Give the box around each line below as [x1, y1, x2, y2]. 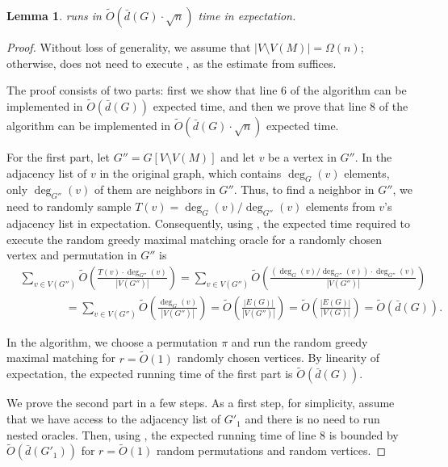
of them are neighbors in [94, 181, 216, 198]
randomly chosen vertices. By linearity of [177, 349, 379, 366]
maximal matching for [6, 349, 115, 366]
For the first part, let [6, 149, 110, 165]
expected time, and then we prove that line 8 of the [153, 98, 408, 114]
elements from [305, 198, 375, 215]
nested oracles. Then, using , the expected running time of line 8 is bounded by [6, 426, 399, 443]
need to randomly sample [6, 198, 132, 215]
